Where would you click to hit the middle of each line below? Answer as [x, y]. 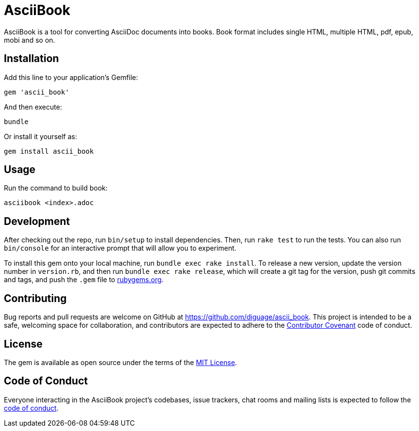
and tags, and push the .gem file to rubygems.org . [84, 280]
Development [37, 221]
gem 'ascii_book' [37, 92]
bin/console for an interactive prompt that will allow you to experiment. [120, 248]
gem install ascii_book [49, 151]
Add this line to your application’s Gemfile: [71, 77]
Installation [31, 59]
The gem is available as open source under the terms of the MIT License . [121, 362]
